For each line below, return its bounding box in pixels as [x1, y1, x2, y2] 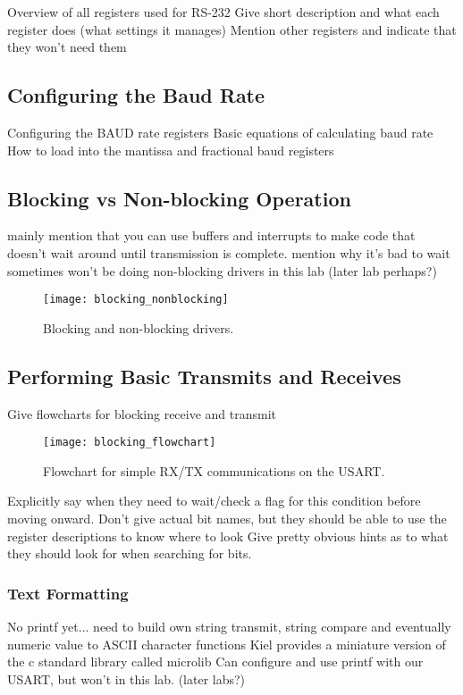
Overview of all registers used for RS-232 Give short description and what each [7, 3, 440, 21]
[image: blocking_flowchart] [43, 436, 216, 449]
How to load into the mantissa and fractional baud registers [7, 140, 334, 159]
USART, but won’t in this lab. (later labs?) [7, 669, 246, 688]
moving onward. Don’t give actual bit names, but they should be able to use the [7, 509, 447, 528]
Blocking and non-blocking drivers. [43, 318, 234, 337]
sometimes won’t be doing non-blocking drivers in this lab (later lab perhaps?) [7, 261, 437, 280]
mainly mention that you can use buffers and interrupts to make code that [7, 226, 416, 245]
